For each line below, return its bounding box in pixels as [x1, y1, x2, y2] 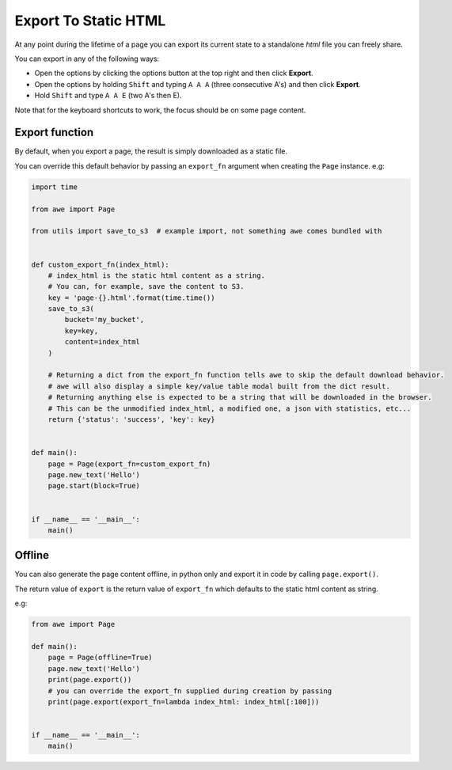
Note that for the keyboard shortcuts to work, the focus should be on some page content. [14, 105, 306, 115]
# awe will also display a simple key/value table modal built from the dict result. [47, 381, 391, 391]
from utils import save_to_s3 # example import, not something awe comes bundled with [31, 226, 382, 236]
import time [31, 182, 78, 192]
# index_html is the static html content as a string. [47, 271, 265, 280]
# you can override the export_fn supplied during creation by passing [47, 686, 332, 696]
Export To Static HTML [14, 12, 166, 29]
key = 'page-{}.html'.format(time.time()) [47, 293, 215, 302]
